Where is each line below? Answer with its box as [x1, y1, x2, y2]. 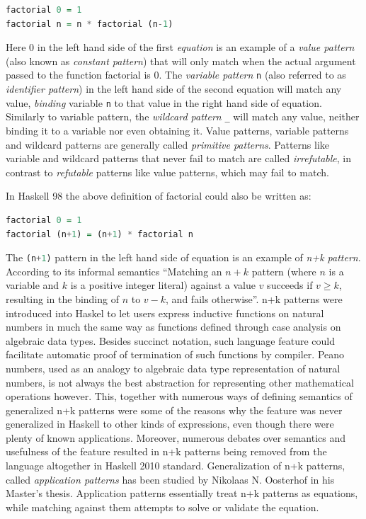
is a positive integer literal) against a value [70, 278, 256, 292]
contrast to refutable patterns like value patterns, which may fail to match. [6, 164, 329, 179]
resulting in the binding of [6, 291, 119, 306]
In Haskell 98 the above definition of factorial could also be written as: [6, 188, 311, 203]
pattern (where [251, 263, 316, 278]
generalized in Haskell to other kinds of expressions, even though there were [6, 416, 334, 431]
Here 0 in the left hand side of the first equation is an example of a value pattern [6, 40, 355, 55]
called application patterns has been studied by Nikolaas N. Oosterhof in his [6, 472, 335, 486]
